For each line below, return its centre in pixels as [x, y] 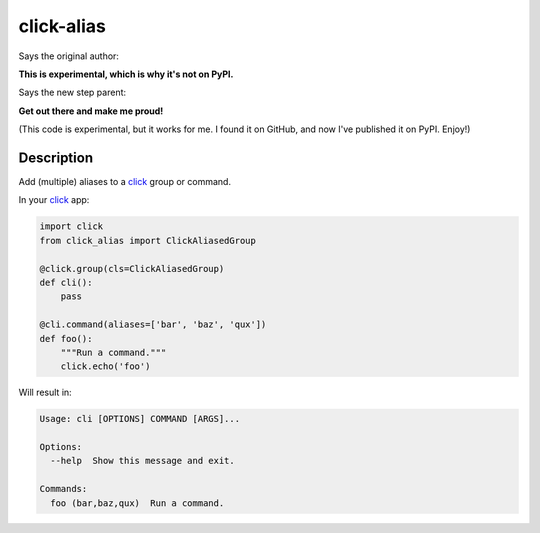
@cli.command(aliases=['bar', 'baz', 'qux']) [153, 324]
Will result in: [45, 392]
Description [56, 157]
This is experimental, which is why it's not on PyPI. [126, 74]
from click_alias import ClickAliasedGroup [148, 240]
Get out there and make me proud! [91, 111]
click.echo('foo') [105, 366]
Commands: [63, 489]
